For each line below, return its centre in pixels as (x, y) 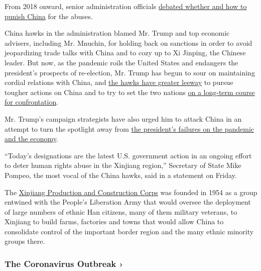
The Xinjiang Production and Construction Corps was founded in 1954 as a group (131, 192)
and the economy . (31, 139)
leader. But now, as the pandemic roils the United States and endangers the (121, 62)
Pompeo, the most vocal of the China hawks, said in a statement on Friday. (121, 175)
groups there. (25, 241)
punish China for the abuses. (49, 16)
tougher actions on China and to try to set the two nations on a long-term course (130, 92)
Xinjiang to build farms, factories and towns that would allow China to (114, 221)
